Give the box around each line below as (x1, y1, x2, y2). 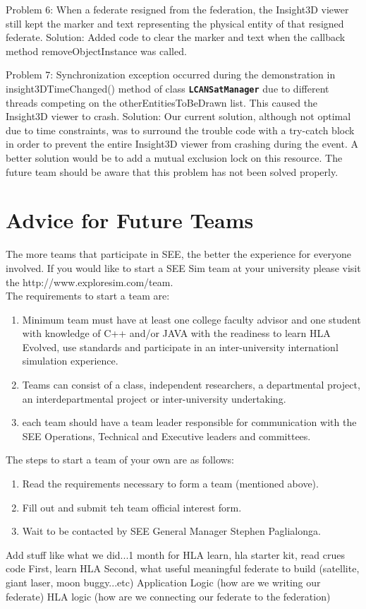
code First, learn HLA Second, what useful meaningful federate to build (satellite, (6, 561, 360, 576)
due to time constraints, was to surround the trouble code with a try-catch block (6, 122, 355, 137)
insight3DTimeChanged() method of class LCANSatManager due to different (6, 81, 329, 95)
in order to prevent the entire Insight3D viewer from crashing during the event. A (6, 136, 358, 151)
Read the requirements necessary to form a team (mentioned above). (22, 476, 319, 491)
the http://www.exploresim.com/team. (6, 274, 173, 289)
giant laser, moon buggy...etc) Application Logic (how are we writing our (6, 575, 321, 589)
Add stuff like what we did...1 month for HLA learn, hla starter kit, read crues (6, 547, 345, 562)
